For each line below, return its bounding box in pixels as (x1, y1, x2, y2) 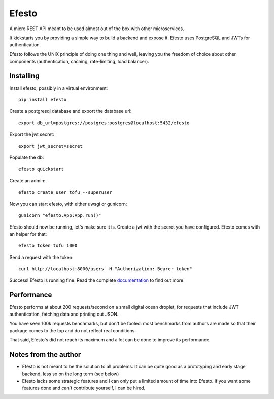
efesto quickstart (18, 166, 64, 172)
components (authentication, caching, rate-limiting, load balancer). (9, 59, 150, 65)
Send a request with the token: (9, 254, 74, 260)
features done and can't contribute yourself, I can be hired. (22, 385, 146, 391)
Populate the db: (9, 154, 44, 160)
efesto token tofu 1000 (18, 243, 78, 249)
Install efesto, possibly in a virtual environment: (9, 85, 108, 91)
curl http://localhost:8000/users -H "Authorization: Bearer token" (18, 266, 192, 272)
